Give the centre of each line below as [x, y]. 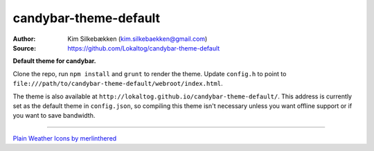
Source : [25, 48]
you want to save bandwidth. [54, 116]
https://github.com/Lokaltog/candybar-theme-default [144, 48]
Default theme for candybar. [54, 61]
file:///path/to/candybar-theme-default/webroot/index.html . [118, 84]
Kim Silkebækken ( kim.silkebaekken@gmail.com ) [137, 39]
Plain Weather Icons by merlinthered [65, 138]
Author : [24, 39]
